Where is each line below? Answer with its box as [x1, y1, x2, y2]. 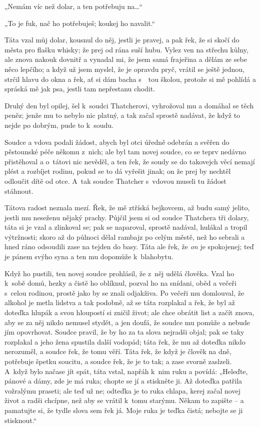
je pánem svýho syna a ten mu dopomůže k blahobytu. [4, 251, 173, 262]
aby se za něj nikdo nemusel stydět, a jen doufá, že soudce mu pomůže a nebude [4, 317, 250, 327]
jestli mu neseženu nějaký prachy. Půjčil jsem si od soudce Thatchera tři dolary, [4, 212, 249, 222]
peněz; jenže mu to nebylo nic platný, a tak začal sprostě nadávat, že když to [4, 110, 240, 120]
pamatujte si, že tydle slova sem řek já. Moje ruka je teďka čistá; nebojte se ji [4, 405, 243, 415]
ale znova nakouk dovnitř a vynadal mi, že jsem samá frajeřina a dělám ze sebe [4, 54, 247, 64]
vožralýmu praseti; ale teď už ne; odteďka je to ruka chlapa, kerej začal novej [4, 385, 240, 396]
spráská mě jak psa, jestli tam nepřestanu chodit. [4, 83, 155, 94]
